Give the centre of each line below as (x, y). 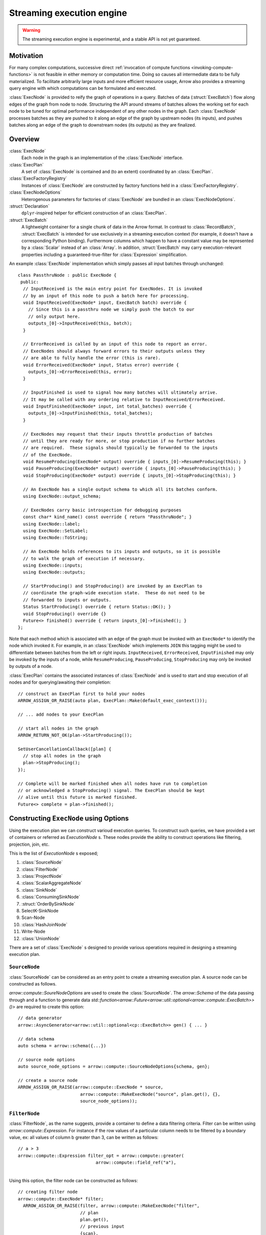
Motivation (26, 56)
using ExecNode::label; (52, 524)
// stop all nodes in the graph (62, 756)
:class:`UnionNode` (41, 938)
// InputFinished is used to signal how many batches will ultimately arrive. (120, 392)
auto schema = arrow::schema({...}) (62, 1046)
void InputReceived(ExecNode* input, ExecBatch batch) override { (105, 303)
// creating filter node (48, 1192)
